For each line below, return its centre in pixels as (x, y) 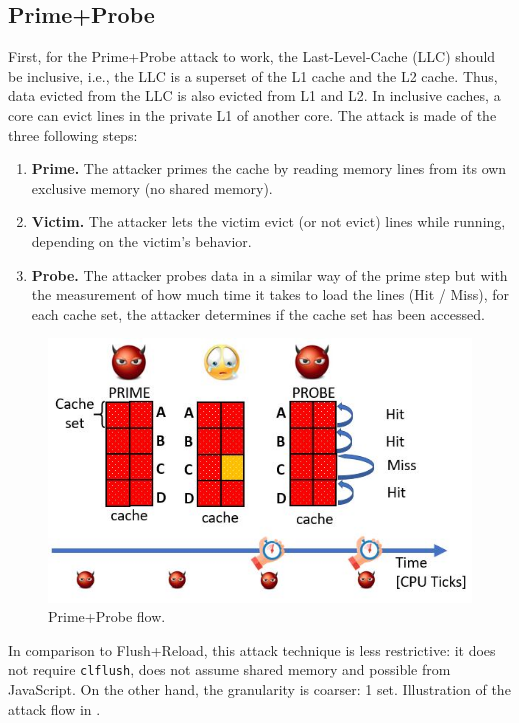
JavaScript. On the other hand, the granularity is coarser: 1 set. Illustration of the (259, 689)
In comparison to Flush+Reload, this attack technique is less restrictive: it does (252, 649)
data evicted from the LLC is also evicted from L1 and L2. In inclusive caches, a (254, 95)
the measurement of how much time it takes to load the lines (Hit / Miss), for (270, 294)
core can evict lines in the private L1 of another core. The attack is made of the (252, 114)
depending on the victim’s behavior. (141, 240)
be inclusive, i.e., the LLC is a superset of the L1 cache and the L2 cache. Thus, (253, 75)
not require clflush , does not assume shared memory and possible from (229, 669)
